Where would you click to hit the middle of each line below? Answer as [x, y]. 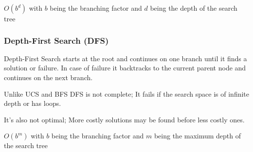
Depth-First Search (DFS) [56, 40]
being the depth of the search [194, 8]
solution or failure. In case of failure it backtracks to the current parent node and [125, 68]
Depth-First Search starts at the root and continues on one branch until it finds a [126, 58]
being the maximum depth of [198, 136]
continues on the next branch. [48, 77]
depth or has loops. [33, 103]
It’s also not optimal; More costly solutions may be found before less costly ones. [124, 119]
